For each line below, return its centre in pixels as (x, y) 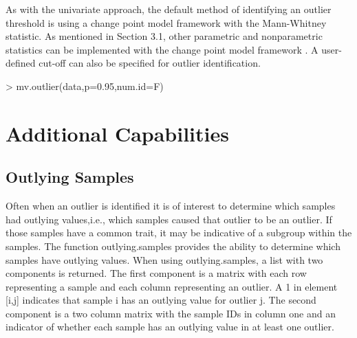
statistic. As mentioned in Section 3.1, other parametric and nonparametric (164, 36)
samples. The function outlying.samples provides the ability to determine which (173, 246)
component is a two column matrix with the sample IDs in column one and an (171, 313)
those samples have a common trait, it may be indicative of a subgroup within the (179, 233)
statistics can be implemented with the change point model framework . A (162, 49)
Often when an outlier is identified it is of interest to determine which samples (171, 206)
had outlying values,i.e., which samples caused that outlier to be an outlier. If (169, 219)
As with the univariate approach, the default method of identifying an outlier (169, 9)
